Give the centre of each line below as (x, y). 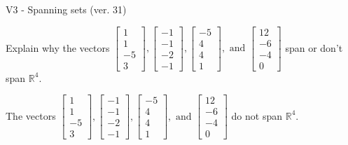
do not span (257, 115)
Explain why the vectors (58, 47)
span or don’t (314, 47)
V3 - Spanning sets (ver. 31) (66, 9)
